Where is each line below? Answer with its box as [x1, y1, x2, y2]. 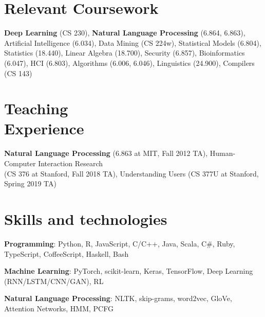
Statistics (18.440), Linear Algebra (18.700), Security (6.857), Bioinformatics [4, 47, 245, 58]
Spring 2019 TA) [4, 178, 56, 189]
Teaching [4, 98, 68, 119]
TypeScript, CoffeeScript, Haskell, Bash [4, 248, 129, 259]
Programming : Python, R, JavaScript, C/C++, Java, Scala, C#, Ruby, [4, 238, 235, 249]
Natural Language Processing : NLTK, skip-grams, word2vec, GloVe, [4, 293, 232, 304]
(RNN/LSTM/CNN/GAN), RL [4, 275, 104, 286]
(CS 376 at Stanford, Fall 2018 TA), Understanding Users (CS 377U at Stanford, [4, 168, 259, 179]
